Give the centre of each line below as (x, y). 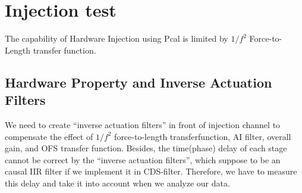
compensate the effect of (49, 136)
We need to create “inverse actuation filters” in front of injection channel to (143, 124)
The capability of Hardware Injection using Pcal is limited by (117, 38)
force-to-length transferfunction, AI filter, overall (203, 136)
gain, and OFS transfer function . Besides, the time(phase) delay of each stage (146, 148)
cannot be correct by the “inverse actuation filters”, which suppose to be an (143, 159)
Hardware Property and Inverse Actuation (139, 82)
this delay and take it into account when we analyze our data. (117, 183)
